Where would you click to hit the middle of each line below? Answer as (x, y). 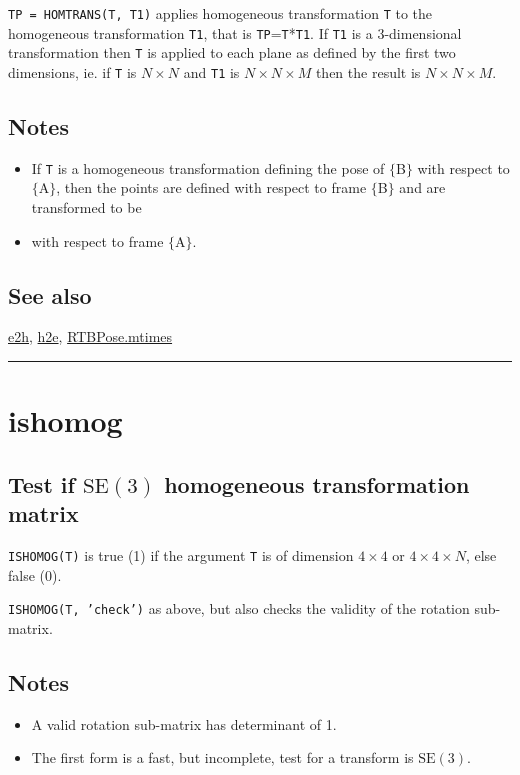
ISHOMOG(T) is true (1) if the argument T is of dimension (181, 555)
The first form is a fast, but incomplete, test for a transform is (222, 757)
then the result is (368, 71)
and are (422, 187)
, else (481, 555)
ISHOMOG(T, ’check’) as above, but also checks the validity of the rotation (239, 608)
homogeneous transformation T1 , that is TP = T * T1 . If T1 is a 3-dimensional (235, 32)
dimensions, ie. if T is (72, 71)
